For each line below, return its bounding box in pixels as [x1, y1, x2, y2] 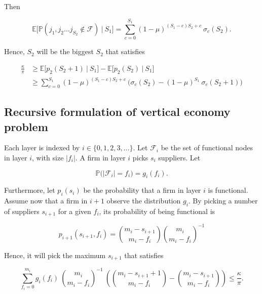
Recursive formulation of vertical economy [4, 104, 231, 119]
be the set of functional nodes [161, 142, 253, 153]
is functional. [208, 185, 248, 195]
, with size [32, 152, 64, 162]
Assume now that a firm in [4, 195, 88, 206]
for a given [58, 205, 91, 216]
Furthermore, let [4, 185, 55, 195]
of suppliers [4, 205, 40, 216]
